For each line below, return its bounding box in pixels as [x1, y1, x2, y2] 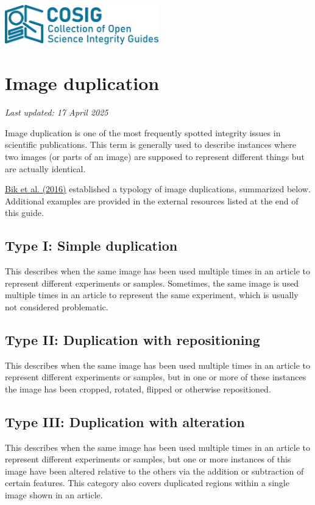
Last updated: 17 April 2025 [5, 106, 108, 119]
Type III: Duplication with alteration [5, 412, 245, 431]
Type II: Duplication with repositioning [5, 330, 260, 349]
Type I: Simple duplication [5, 236, 178, 255]
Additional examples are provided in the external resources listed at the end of [5, 194, 299, 207]
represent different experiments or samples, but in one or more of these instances [5, 371, 306, 383]
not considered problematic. [5, 300, 108, 313]
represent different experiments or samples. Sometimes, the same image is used [5, 276, 299, 289]
